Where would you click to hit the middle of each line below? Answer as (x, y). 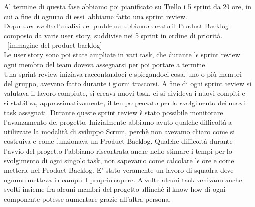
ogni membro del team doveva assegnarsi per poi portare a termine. (106, 64)
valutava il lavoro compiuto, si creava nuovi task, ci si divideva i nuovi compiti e (125, 93)
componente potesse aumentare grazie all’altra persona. (87, 198)
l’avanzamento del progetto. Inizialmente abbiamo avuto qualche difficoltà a (118, 122)
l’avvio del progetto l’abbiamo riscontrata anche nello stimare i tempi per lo (118, 150)
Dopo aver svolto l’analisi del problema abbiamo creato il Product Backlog (116, 26)
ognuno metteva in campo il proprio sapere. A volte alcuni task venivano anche (123, 179)
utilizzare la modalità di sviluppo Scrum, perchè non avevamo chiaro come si (120, 131)
